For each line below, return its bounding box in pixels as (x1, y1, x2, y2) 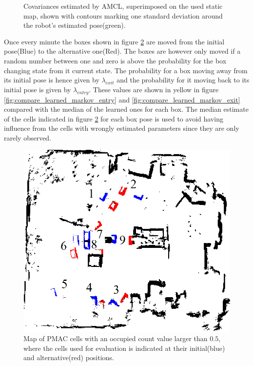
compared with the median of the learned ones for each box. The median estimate (4, 104, 249, 114)
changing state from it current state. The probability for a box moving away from (4, 65, 248, 75)
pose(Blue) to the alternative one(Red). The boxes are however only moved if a (4, 46, 241, 56)
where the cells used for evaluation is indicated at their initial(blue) (23, 343, 225, 353)
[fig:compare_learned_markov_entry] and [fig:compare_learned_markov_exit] (4, 94, 240, 104)
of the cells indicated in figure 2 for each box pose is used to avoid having (4, 113, 223, 123)
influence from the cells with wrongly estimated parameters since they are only (4, 123, 239, 133)
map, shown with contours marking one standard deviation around (23, 10, 223, 20)
